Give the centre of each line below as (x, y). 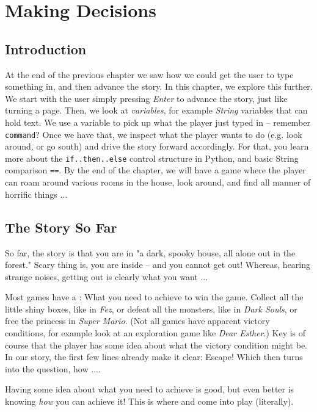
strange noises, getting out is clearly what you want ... (107, 276)
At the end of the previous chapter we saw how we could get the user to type (149, 74)
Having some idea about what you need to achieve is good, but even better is (150, 389)
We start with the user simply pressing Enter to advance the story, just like (146, 98)
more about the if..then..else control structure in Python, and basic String (152, 158)
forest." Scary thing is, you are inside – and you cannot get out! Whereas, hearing (158, 265)
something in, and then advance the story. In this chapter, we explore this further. (159, 86)
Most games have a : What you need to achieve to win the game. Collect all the (154, 297)
